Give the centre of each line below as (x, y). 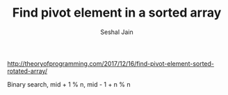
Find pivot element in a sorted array (117, 13)
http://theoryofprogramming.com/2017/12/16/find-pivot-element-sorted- (111, 63)
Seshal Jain (117, 32)
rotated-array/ (27, 71)
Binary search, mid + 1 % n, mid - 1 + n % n (69, 84)
